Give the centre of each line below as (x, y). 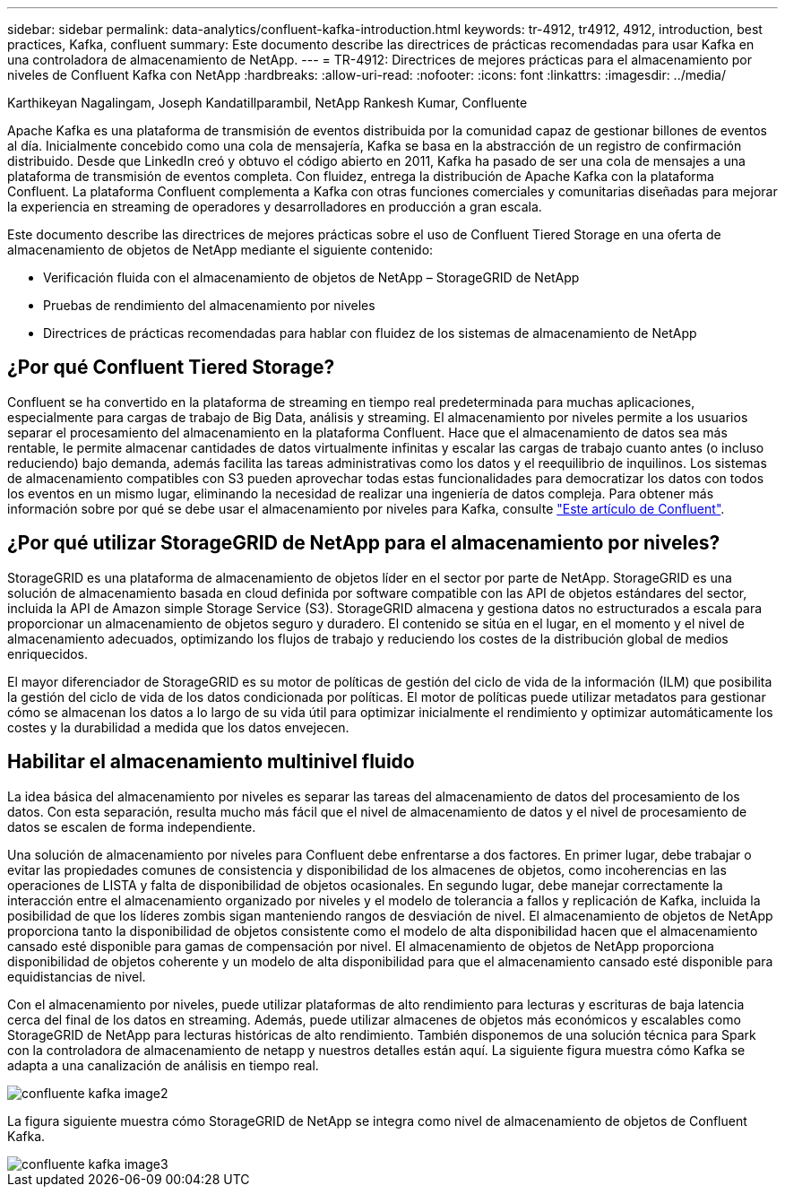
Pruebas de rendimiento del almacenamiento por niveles (209, 305)
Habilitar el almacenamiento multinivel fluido (211, 762)
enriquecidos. (48, 653)
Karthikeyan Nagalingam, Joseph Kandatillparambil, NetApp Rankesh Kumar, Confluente (267, 103)
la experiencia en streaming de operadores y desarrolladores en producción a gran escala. (275, 207)
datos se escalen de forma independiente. (132, 826)
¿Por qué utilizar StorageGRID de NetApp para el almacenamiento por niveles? (364, 543)
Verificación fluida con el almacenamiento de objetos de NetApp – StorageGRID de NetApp (311, 277)
